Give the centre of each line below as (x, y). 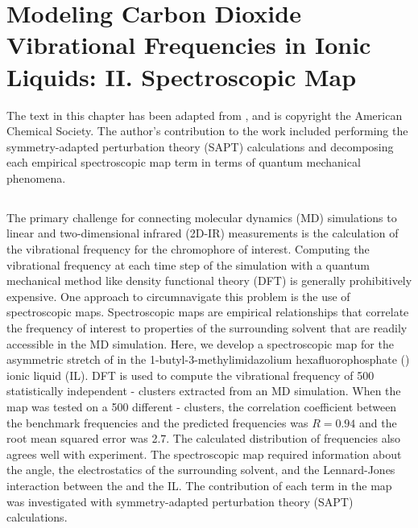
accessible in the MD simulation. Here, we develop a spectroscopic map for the (200, 343)
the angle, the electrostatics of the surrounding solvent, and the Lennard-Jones (201, 470)
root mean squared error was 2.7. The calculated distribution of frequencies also (204, 438)
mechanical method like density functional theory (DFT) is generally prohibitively (209, 280)
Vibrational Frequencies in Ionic (189, 45)
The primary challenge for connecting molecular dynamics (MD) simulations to (202, 217)
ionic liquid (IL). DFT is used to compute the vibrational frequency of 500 (190, 375)
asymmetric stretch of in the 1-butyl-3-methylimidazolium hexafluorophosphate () (208, 359)
